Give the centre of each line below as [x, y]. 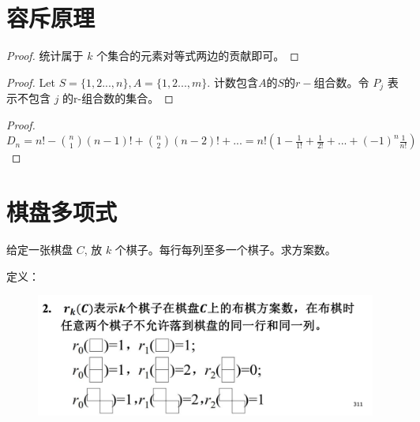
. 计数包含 [232, 82]
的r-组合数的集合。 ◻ [118, 98]
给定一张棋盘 [39, 250]
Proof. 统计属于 [45, 56]
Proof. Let [31, 82]
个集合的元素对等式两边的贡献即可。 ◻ [198, 56]
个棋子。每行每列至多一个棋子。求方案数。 [225, 250]
